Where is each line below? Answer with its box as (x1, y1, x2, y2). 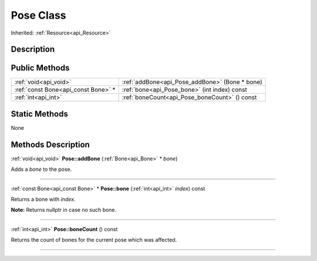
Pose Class (11, 9, 66, 22)
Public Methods (11, 63, 70, 73)
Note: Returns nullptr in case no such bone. (11, 207, 117, 214)
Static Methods (11, 109, 69, 119)
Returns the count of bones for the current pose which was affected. (11, 236, 177, 243)
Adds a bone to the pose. (11, 166, 72, 173)
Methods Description (11, 139, 90, 149)
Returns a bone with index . (11, 196, 76, 203)
